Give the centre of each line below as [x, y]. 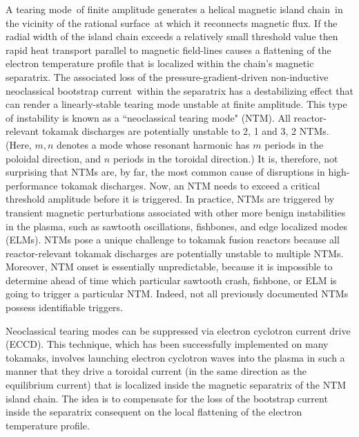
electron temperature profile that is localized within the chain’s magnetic [160, 63]
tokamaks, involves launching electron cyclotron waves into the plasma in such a [175, 357]
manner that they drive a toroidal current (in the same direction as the [156, 371]
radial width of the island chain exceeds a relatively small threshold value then [172, 36]
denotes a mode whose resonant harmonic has [153, 144]
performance [32, 185]
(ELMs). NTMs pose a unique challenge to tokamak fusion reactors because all [173, 240]
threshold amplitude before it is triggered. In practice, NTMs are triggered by [170, 199]
